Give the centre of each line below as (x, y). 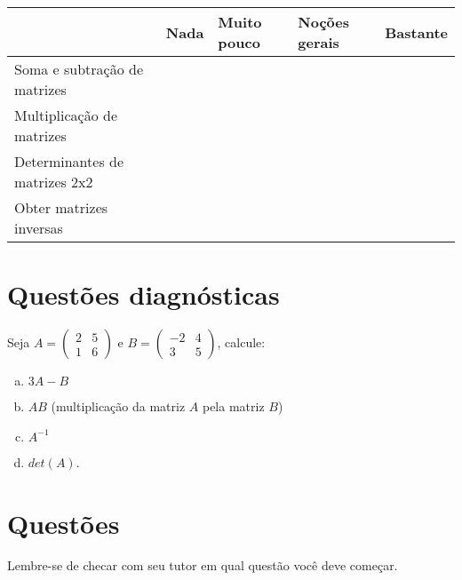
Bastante (416, 32)
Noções (323, 22)
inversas (39, 228)
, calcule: (241, 342)
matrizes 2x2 (54, 182)
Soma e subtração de (79, 69)
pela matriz (233, 406)
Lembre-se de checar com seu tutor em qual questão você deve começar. (203, 565)
